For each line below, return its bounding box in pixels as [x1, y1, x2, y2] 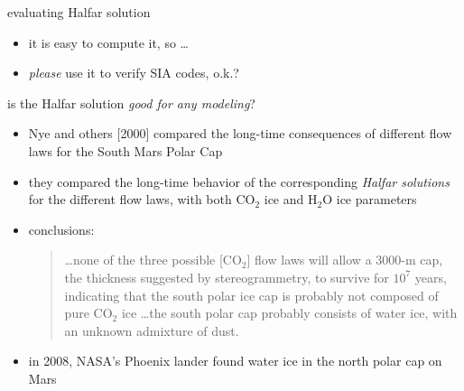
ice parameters [336, 190, 417, 209]
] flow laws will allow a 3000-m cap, [246, 250, 443, 269]
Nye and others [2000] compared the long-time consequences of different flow [28, 124, 452, 143]
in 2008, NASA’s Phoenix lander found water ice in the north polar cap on [28, 351, 442, 370]
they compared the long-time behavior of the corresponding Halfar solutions [28, 172, 450, 191]
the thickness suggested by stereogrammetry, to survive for [64, 267, 389, 286]
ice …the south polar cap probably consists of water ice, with [121, 303, 458, 322]
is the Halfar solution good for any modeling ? [7, 93, 255, 112]
